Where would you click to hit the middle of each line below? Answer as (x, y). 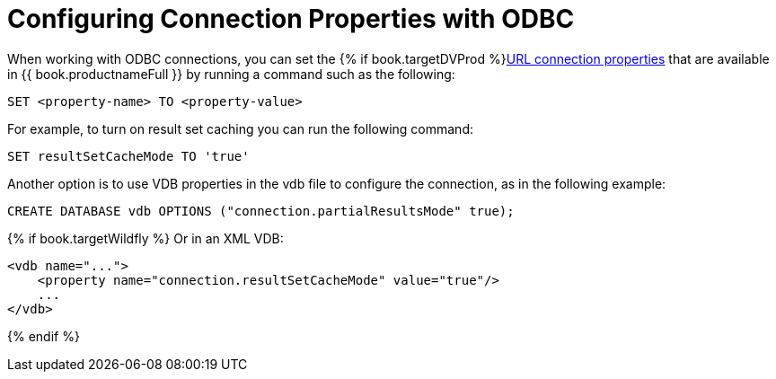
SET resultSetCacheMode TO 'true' (128, 156)
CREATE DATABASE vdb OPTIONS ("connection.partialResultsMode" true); (261, 211)
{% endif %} (44, 336)
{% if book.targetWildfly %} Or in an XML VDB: (145, 238)
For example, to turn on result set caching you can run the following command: (240, 128)
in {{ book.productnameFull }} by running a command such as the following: (231, 74)
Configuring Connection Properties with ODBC (291, 19)
